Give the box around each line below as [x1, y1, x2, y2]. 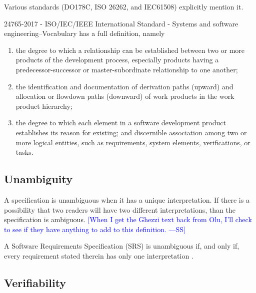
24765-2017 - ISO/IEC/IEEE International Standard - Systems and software [4, 18, 238, 28]
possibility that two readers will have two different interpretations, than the [4, 204, 235, 215]
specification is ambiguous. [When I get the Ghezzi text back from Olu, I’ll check [4, 214, 252, 225]
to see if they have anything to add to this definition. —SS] [4, 224, 186, 234]
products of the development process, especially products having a [15, 54, 219, 65]
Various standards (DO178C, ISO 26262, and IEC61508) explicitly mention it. [4, 1, 243, 11]
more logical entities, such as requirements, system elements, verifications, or [15, 137, 250, 147]
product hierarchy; [15, 100, 72, 111]
